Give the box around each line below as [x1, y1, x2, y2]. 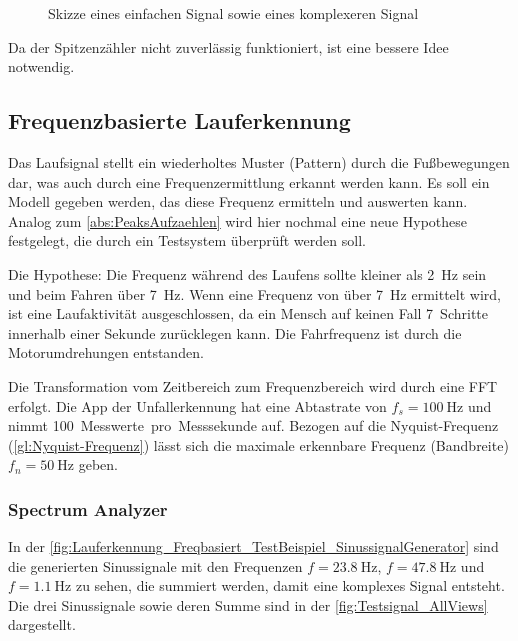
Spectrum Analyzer [8, 496, 168, 521]
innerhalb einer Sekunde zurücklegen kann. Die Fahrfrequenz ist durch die [8, 322, 462, 343]
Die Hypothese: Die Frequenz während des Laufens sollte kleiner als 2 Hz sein [8, 263, 487, 284]
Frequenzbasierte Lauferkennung [8, 105, 351, 136]
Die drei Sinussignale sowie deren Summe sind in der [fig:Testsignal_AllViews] [8, 594, 488, 615]
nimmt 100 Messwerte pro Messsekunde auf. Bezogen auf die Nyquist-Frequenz [8, 415, 499, 436]
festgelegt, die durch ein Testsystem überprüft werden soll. [8, 230, 366, 251]
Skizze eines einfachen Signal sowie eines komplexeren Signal [48, 3, 419, 23]
